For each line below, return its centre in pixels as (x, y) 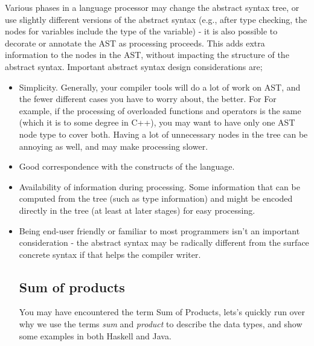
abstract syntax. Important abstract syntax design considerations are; (134, 66)
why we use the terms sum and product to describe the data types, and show (161, 324)
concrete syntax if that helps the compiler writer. (110, 254)
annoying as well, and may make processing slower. (114, 146)
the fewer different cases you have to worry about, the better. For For (148, 99)
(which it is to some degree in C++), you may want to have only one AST (157, 122)
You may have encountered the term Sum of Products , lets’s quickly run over (162, 312)
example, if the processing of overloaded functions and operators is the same (160, 110)
